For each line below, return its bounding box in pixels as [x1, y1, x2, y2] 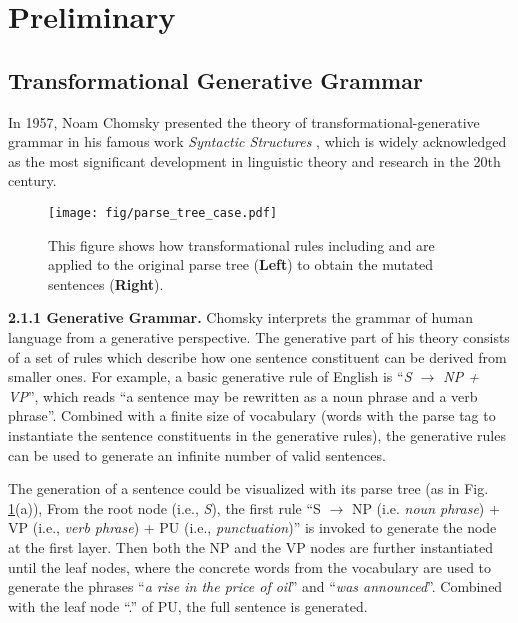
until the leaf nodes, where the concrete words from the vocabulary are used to [8, 556, 492, 577]
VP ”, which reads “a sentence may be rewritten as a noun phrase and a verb [8, 385, 478, 406]
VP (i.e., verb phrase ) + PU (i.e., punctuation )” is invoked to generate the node [8, 517, 497, 538]
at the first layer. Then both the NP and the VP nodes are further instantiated [8, 536, 494, 557]
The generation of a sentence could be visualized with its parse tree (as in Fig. [8, 478, 489, 499]
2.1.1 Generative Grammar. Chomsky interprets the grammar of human [8, 307, 474, 328]
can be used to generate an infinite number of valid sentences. [8, 444, 386, 465]
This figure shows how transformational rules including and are [48, 234, 435, 255]
